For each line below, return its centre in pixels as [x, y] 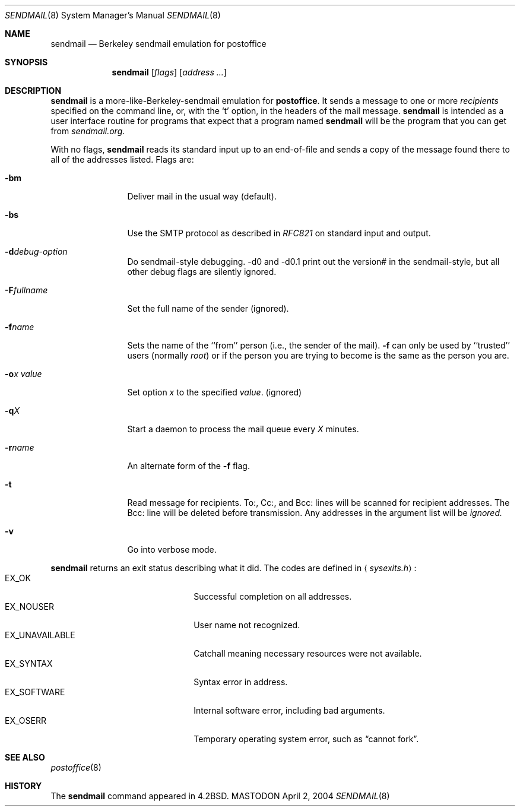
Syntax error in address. [241, 682]
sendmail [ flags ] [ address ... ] [169, 72]
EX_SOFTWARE [35, 692]
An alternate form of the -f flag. [188, 466]
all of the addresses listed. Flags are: [122, 159]
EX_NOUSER [29, 606]
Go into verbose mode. [172, 549]
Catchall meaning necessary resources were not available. [308, 653]
